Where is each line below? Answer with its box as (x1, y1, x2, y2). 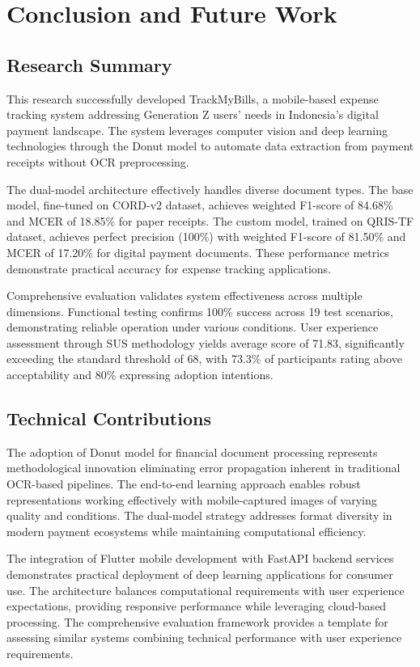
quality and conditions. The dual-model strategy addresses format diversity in (6, 507, 392, 524)
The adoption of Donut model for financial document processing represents (6, 443, 378, 460)
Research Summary (6, 52, 172, 77)
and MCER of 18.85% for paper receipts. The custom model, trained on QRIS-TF (6, 212, 414, 229)
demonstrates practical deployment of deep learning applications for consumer (6, 566, 393, 583)
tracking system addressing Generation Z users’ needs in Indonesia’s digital (6, 106, 379, 123)
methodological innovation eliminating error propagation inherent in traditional (6, 459, 401, 476)
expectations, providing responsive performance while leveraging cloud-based (6, 597, 387, 614)
